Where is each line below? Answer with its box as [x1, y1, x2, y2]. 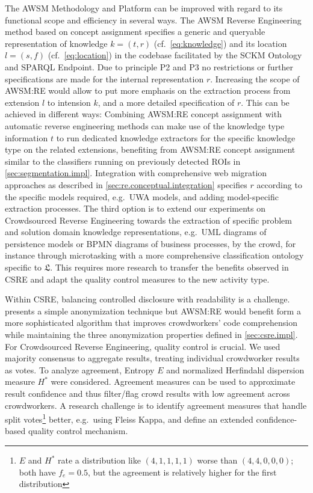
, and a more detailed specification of [98, 96, 235, 108]
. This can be [241, 96, 290, 108]
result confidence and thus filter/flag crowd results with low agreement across [5, 387, 290, 399]
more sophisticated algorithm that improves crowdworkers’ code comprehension [5, 316, 297, 329]
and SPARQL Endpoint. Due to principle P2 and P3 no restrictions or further [5, 60, 294, 73]
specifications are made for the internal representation [5, 72, 204, 85]
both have [19, 465, 56, 478]
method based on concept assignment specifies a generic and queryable [5, 25, 265, 38]
